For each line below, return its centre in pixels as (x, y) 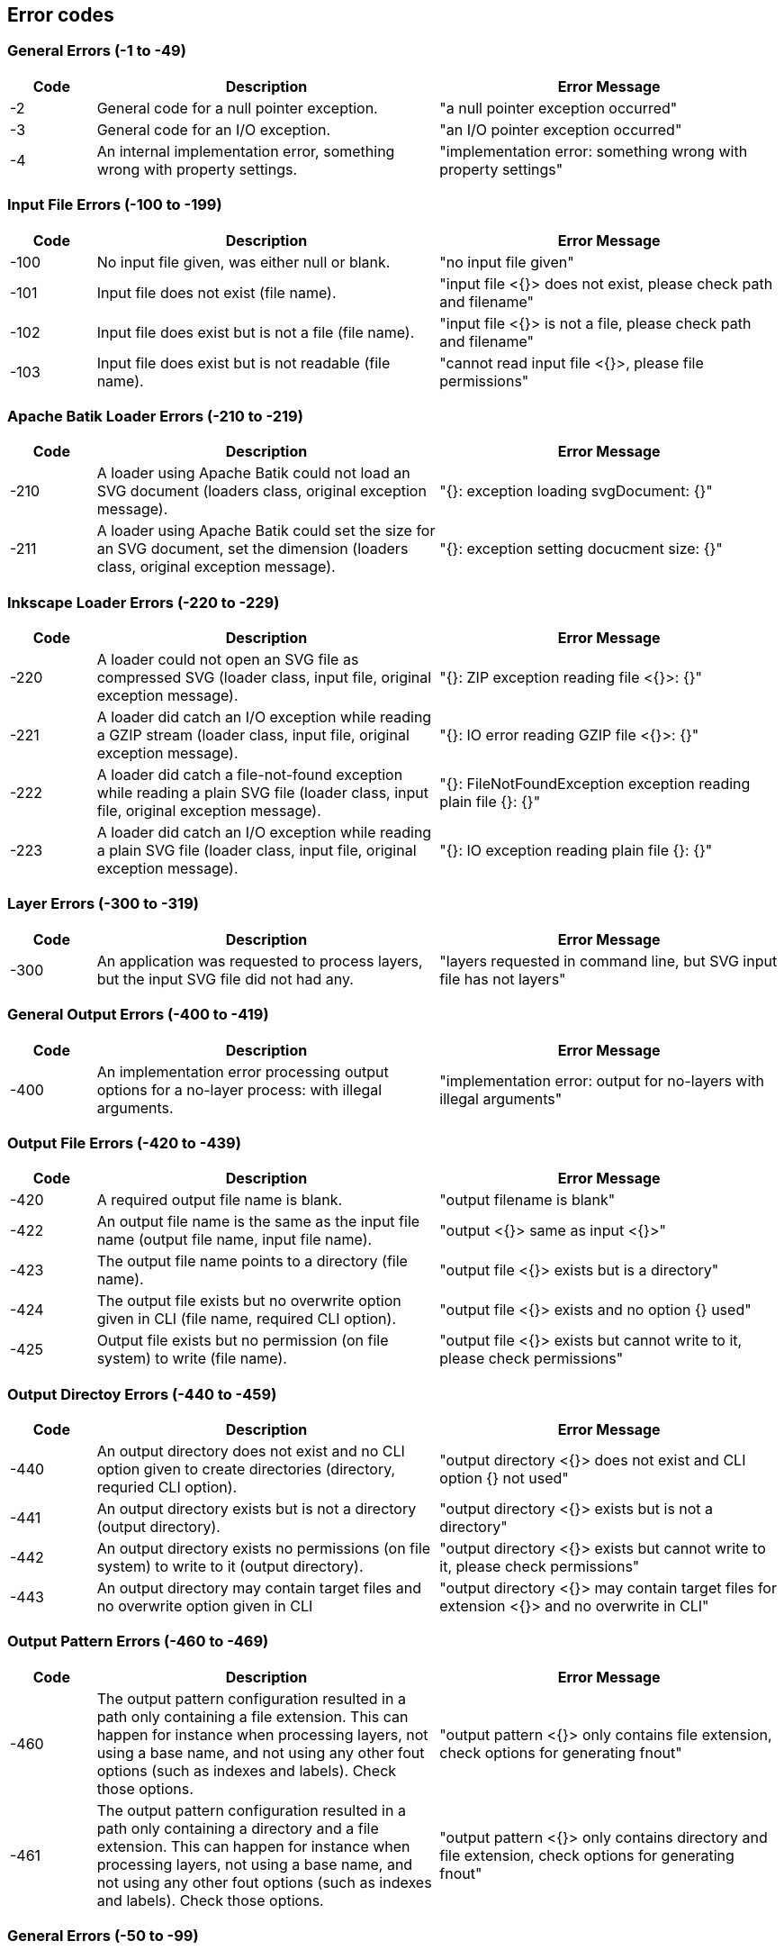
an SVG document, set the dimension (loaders (252, 549)
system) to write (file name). (192, 1359)
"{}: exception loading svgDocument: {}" (576, 491)
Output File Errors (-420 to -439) (124, 1143)
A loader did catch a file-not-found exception (250, 775)
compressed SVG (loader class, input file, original (264, 678)
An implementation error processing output (243, 1071)
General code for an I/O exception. (214, 129)
